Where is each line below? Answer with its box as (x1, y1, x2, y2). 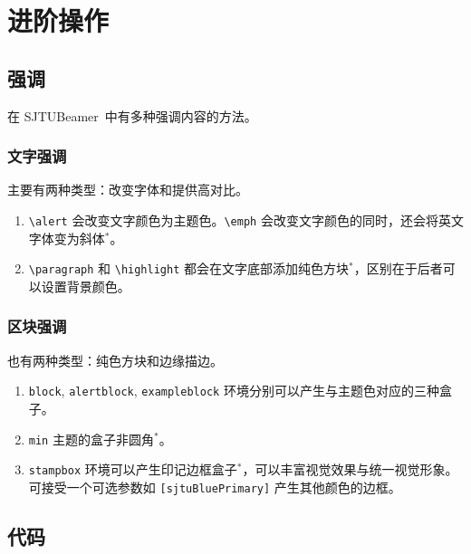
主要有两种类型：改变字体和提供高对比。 (7, 180, 248, 199)
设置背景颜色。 (41, 276, 130, 295)
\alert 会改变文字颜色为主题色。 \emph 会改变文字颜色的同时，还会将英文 (28, 210, 464, 229)
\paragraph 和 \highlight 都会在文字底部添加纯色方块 (28, 259, 349, 278)
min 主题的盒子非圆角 (28, 429, 154, 448)
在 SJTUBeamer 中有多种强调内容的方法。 (7, 106, 257, 125)
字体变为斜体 (28, 228, 105, 247)
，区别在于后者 (353, 259, 443, 278)
